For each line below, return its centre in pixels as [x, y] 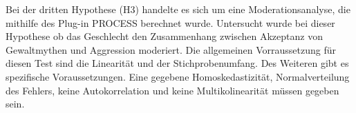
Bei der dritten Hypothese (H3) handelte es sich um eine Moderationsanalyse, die [178, 9]
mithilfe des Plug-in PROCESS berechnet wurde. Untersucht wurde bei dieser [170, 22]
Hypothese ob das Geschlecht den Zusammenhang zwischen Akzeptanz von [164, 36]
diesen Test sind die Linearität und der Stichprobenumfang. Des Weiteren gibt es [177, 63]
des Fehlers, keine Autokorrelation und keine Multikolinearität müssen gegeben [172, 90]
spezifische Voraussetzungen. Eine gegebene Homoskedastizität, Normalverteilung [178, 76]
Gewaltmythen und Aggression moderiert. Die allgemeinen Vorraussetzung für [171, 49]
